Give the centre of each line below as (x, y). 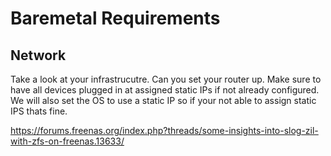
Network (38, 55)
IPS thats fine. (39, 111)
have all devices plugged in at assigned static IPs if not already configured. (165, 90)
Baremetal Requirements (115, 18)
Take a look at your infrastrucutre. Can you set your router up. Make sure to (166, 79)
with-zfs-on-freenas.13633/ (67, 141)
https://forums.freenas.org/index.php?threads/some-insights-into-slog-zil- (164, 130)
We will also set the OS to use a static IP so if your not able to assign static (163, 100)
